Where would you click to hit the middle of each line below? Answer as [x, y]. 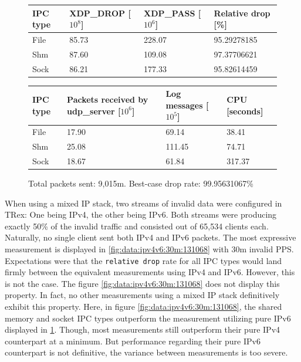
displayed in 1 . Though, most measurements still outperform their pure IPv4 [143, 329]
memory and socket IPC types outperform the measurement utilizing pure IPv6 [148, 318]
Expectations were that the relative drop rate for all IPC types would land [143, 260]
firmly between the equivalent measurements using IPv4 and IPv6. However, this [150, 272]
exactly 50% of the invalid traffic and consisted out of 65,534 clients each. [137, 226]
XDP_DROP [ [100, 13]
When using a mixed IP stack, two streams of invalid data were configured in [143, 203]
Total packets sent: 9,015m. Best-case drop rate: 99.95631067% [141, 183]
